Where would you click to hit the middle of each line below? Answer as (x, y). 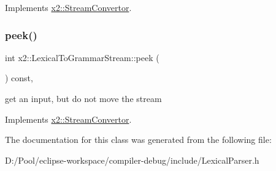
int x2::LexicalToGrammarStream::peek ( (82, 57)
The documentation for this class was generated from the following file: (138, 140)
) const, (19, 78)
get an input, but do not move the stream (83, 98)
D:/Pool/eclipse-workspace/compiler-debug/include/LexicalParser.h (132, 160)
